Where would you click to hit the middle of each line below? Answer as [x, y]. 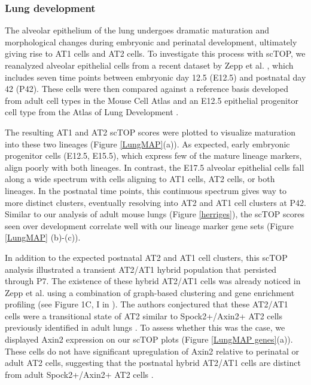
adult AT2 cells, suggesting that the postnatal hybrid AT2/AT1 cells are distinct [153, 363]
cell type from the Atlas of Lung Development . [92, 112]
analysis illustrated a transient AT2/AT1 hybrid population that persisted [141, 269]
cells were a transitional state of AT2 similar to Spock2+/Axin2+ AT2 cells [144, 315]
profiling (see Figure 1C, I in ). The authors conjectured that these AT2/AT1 [147, 304]
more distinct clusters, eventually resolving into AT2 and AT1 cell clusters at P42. [156, 202]
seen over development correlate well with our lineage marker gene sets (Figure [149, 225]
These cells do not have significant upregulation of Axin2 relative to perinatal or [152, 351]
